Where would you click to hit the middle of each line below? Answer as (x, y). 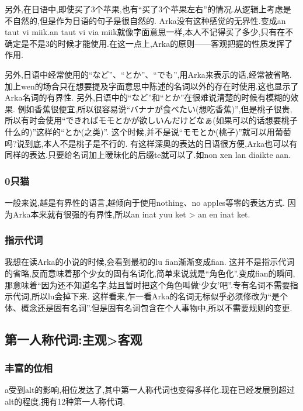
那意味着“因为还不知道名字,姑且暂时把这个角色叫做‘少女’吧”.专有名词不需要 (147, 284)
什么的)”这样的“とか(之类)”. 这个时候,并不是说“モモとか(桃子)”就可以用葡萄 (148, 131)
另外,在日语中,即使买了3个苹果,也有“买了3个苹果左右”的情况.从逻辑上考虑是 (148, 9)
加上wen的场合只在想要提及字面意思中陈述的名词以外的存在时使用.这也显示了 (152, 86)
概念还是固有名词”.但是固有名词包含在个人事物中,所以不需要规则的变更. (156, 307)
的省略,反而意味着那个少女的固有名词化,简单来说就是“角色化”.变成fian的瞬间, (150, 273)
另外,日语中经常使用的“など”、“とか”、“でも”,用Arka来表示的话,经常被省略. (148, 74)
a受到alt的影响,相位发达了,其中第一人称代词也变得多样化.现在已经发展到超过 (150, 390)
